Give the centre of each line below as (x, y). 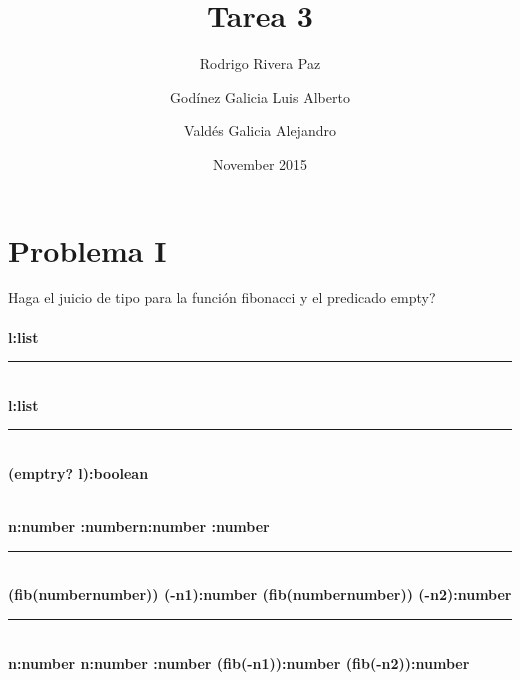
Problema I (87, 249)
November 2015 (260, 163)
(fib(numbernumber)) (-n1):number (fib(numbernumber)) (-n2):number (260, 594)
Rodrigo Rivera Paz (260, 63)
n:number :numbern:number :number (139, 526)
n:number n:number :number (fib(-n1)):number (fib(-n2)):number (239, 662)
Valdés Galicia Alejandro (260, 130)
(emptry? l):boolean (78, 473)
